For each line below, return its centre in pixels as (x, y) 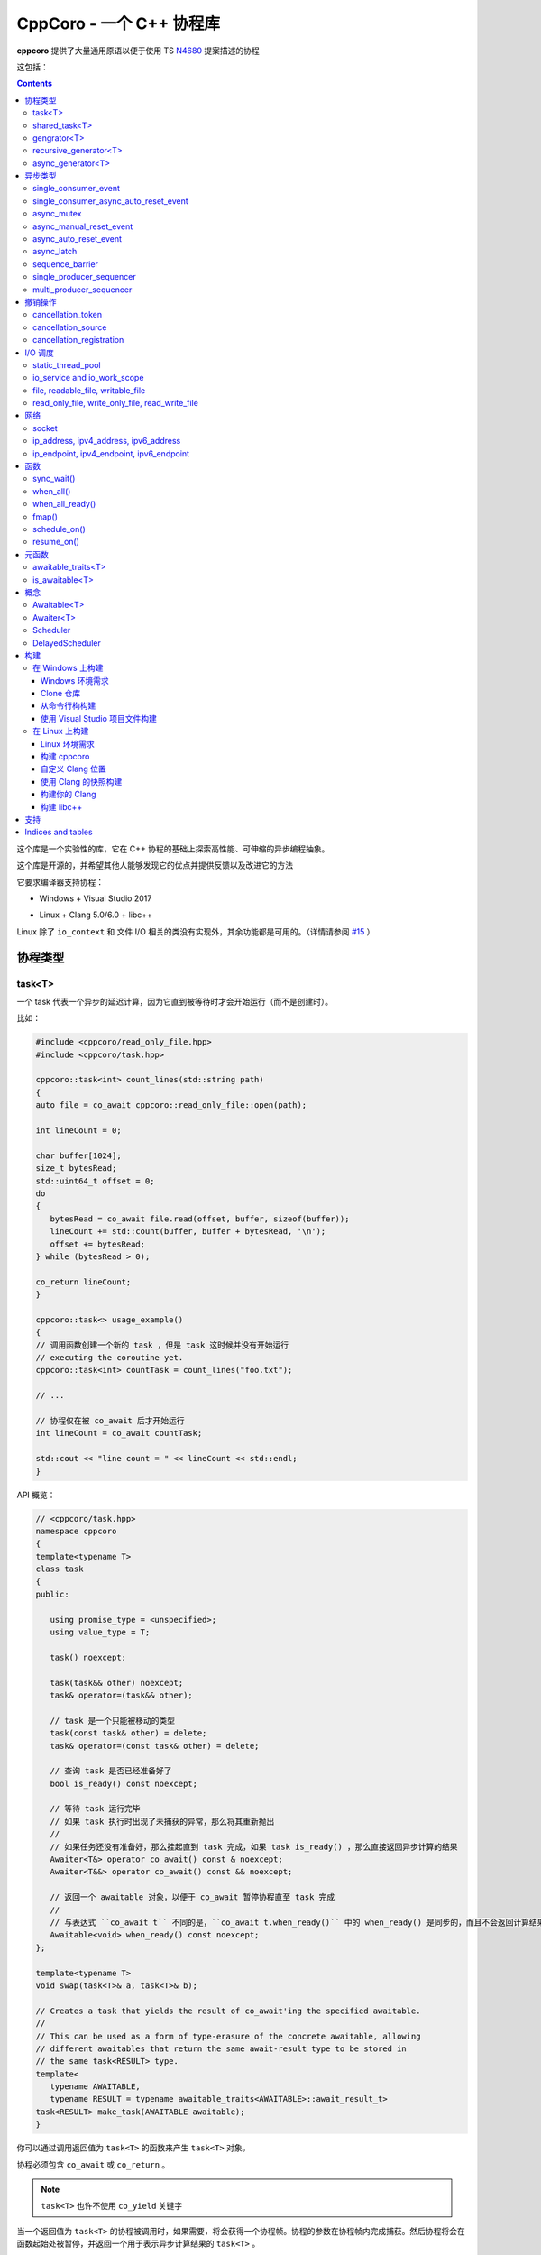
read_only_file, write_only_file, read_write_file (115, 403)
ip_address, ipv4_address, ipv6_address (107, 441)
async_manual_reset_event (83, 226)
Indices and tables (59, 832)
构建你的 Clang (69, 795)
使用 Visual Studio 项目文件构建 (99, 718)
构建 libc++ (62, 806)
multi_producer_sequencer (83, 290)
